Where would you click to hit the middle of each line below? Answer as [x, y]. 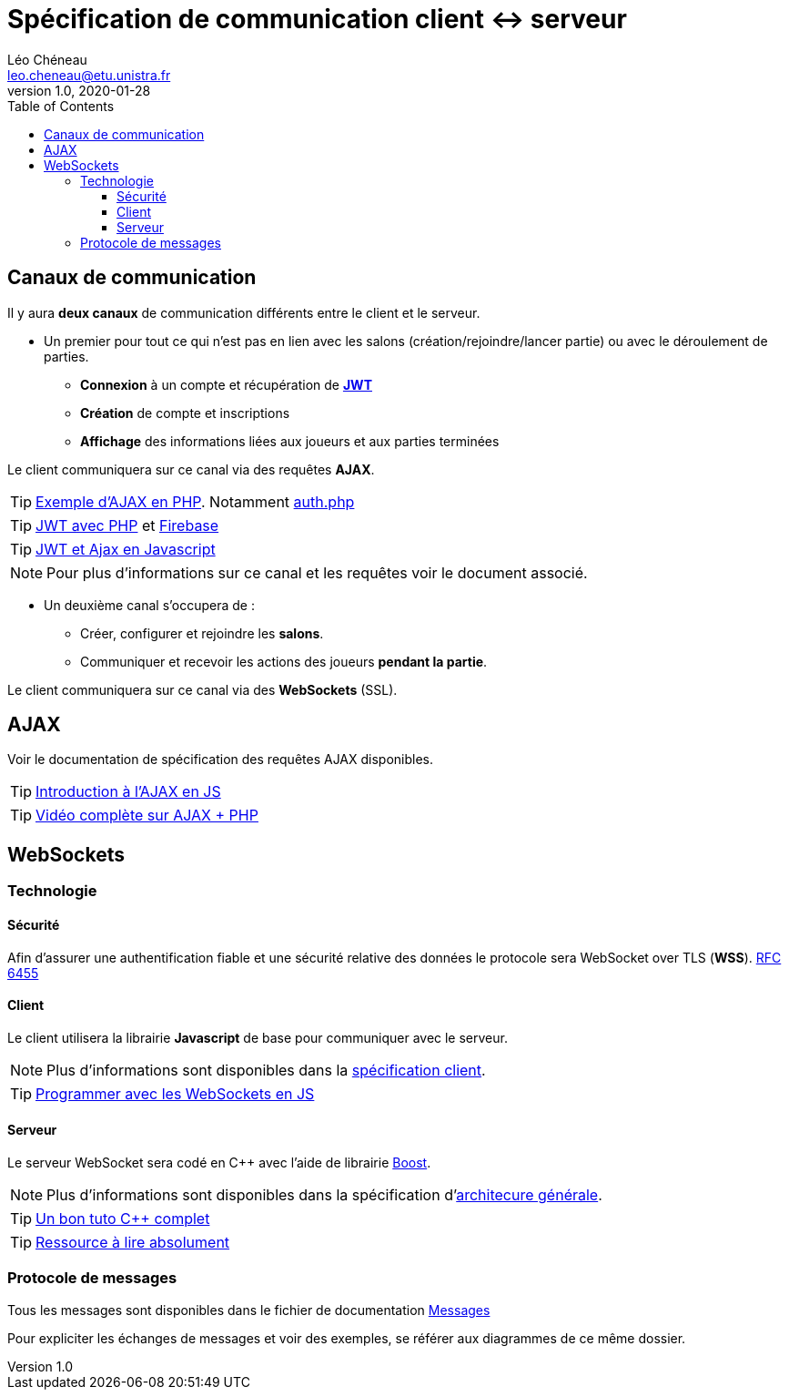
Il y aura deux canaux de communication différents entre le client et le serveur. [244, 312]
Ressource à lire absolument [133, 1242]
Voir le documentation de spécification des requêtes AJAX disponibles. [221, 760]
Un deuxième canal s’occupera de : [149, 605]
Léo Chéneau [47, 59]
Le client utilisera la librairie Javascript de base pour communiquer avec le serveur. [258, 1037]
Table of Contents [61, 106]
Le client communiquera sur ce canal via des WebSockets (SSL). [202, 689]
